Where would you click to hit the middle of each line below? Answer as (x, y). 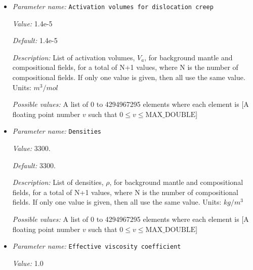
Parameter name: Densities (57, 131)
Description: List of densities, (58, 182)
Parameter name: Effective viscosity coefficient (97, 246)
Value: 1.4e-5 (32, 23)
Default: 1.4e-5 (35, 40)
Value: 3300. (31, 148)
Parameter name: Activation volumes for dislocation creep (113, 6)
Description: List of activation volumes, (74, 57)
